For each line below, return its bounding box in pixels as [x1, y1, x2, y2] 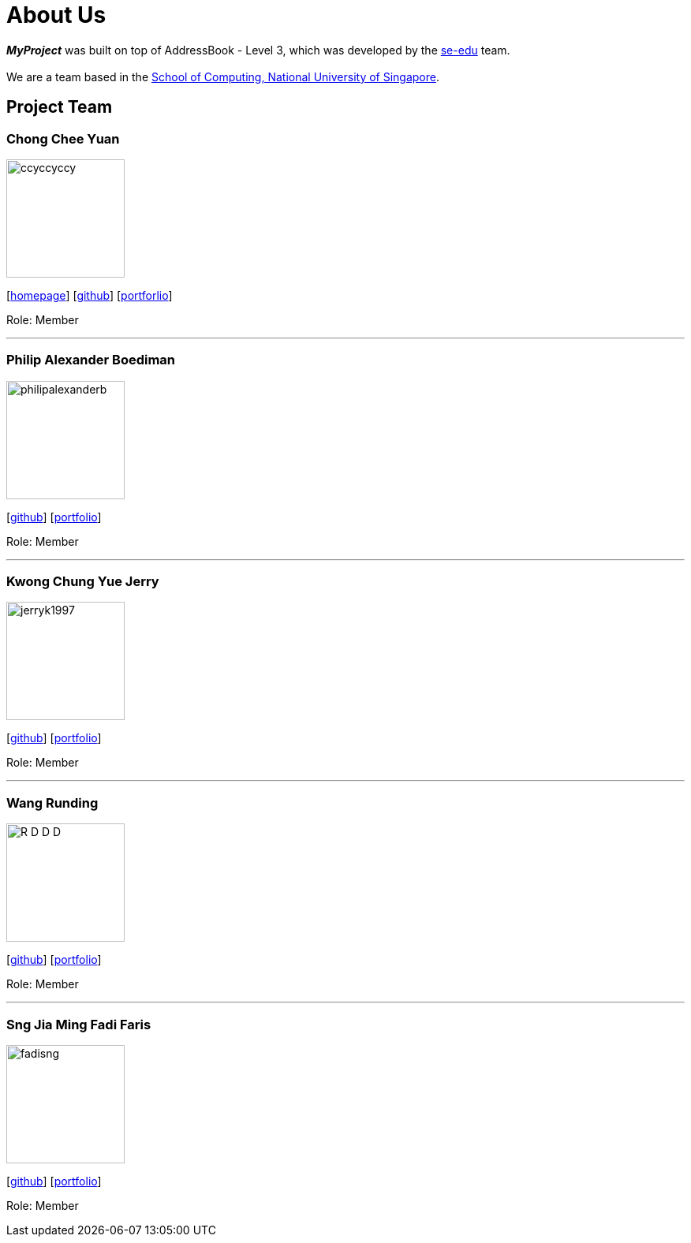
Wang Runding [6, 794, 99, 811]
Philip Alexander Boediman [6, 352, 176, 368]
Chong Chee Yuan [6, 130, 120, 147]
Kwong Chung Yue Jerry [6, 573, 159, 590]
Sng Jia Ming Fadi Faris [6, 1016, 151, 1032]
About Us [6, 2, 106, 28]
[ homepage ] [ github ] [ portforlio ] [6, 288, 173, 302]
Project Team [6, 97, 113, 118]
